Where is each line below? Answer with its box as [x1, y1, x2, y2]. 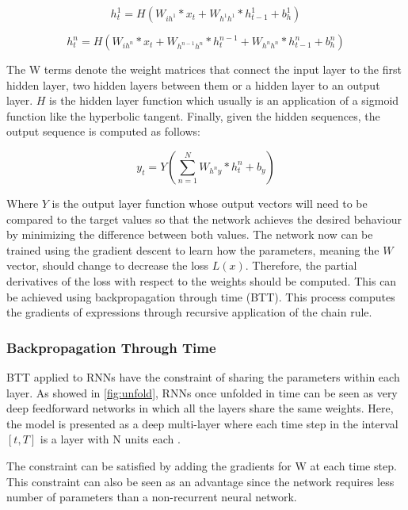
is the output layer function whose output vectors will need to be [51, 194, 368, 211]
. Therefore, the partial [245, 257, 357, 274]
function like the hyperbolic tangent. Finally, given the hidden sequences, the [6, 107, 380, 124]
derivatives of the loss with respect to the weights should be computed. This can [6, 272, 397, 289]
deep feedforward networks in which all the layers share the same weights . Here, [6, 400, 394, 416]
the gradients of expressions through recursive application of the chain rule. [6, 304, 372, 320]
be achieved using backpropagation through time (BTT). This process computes [6, 288, 395, 305]
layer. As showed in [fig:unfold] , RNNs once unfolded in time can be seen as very [6, 384, 398, 401]
